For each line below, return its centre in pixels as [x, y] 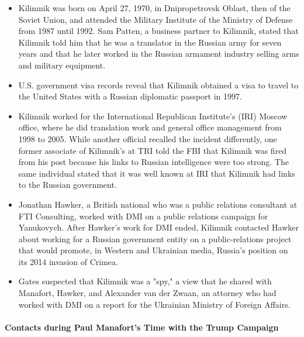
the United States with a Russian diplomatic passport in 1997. [130, 96]
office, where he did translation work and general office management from [150, 127]
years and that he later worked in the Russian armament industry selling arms [159, 54]
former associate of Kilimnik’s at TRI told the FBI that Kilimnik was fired [153, 150]
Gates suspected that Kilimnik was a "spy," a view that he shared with [145, 281]
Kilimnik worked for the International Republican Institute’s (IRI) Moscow [153, 116]
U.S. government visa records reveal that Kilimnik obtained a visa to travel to [158, 85]
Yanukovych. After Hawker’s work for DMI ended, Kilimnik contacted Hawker [158, 227]
